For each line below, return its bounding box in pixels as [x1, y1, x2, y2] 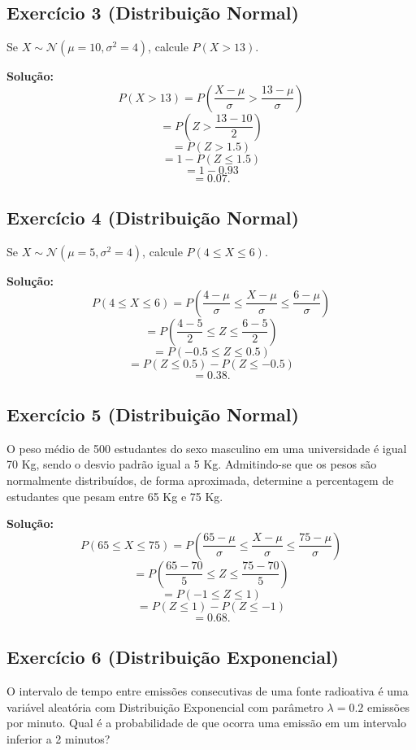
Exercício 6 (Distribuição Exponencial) [6, 644, 339, 669]
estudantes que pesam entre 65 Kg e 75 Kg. [6, 487, 223, 504]
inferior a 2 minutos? [6, 730, 110, 747]
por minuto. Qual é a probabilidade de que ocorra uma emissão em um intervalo [6, 714, 406, 731]
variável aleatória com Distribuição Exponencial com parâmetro [6, 698, 323, 715]
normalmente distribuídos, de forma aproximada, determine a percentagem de [6, 471, 394, 488]
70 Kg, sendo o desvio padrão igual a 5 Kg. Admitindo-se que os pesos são [6, 456, 377, 473]
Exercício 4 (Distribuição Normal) [6, 205, 299, 230]
